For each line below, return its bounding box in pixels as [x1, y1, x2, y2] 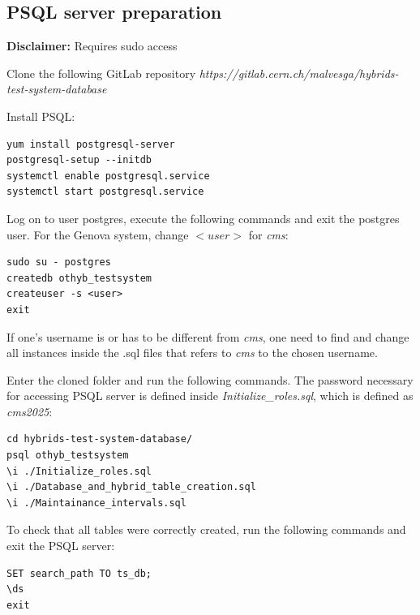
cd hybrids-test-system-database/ [6, 433, 193, 445]
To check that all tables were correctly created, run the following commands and [6, 521, 406, 538]
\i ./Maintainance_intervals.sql [6, 497, 186, 509]
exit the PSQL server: [6, 537, 115, 554]
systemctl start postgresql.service [6, 186, 204, 198]
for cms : [248, 226, 289, 243]
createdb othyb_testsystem [6, 272, 152, 284]
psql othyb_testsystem [6, 449, 129, 462]
